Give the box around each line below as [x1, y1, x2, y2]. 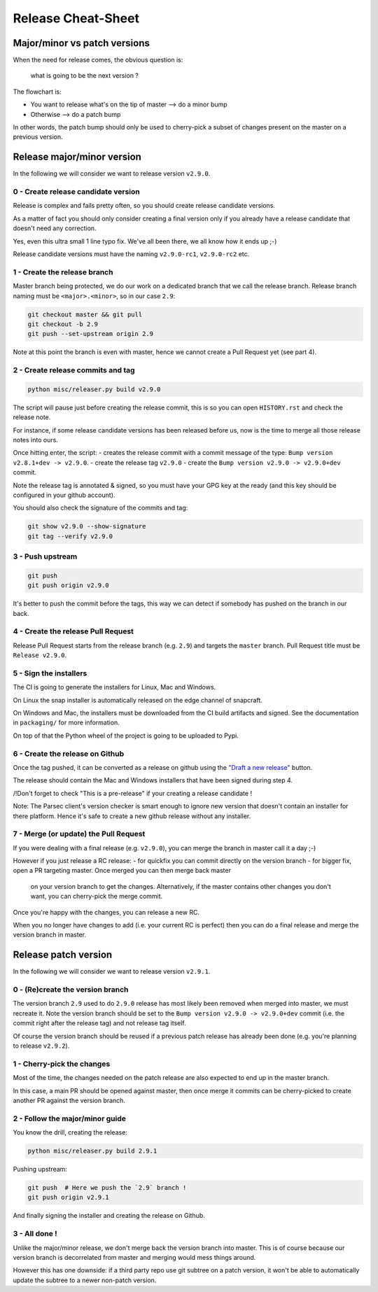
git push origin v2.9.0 [27, 582, 110, 589]
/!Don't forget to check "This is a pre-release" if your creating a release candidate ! [13, 789, 252, 797]
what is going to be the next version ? [30, 71, 139, 80]
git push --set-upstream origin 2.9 [27, 330, 154, 338]
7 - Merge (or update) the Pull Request [13, 829, 146, 839]
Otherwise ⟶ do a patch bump [30, 110, 121, 118]
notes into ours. [13, 436, 59, 444]
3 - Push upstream [13, 552, 78, 561]
